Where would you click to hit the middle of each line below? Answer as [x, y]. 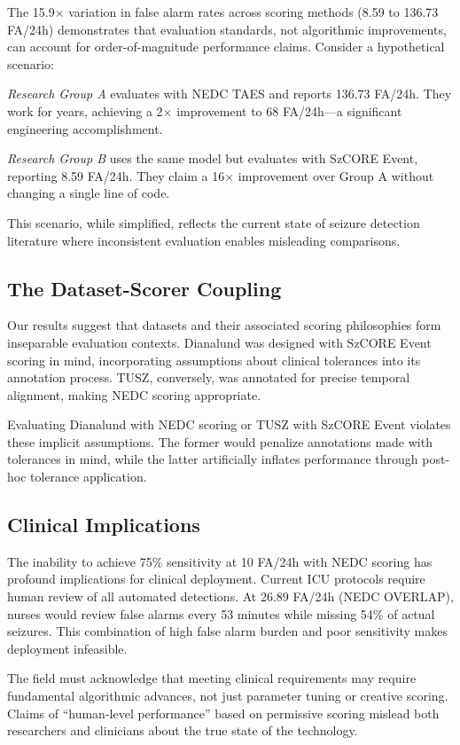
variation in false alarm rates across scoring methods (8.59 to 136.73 [253, 12]
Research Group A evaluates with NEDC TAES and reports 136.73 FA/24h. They [230, 94]
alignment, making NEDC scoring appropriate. [134, 394]
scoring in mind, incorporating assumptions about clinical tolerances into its [214, 360]
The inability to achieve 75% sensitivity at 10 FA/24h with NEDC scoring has [220, 561]
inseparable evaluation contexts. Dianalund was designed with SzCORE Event [219, 342]
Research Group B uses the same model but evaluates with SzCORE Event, [213, 158]
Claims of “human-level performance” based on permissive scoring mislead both [223, 713]
